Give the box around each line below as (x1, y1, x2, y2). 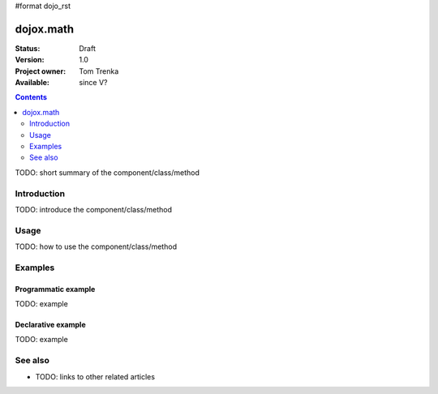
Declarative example (15, 320, 86, 330)
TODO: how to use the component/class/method (15, 242, 178, 251)
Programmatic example (15, 284, 96, 293)
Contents (15, 92, 48, 102)
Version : (15, 55, 45, 65)
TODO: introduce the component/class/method (15, 204, 172, 214)
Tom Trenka (79, 66, 119, 76)
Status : (15, 43, 41, 53)
